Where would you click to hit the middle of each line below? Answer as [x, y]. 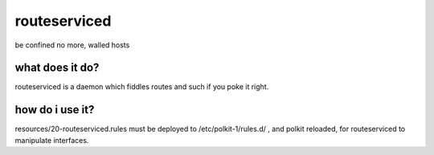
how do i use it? [55, 110]
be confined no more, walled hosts [72, 45]
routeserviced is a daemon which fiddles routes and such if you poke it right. [142, 87]
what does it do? [57, 68]
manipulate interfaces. [52, 140]
